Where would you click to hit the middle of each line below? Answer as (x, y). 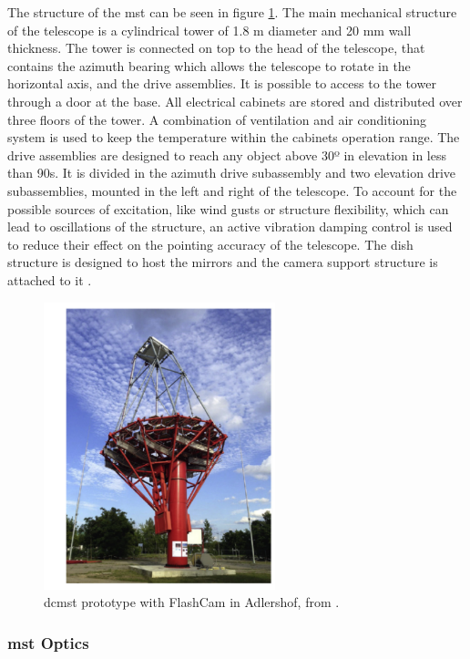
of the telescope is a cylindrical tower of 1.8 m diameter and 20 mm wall (209, 30)
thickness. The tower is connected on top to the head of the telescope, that (216, 48)
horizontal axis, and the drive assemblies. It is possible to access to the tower (222, 83)
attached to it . (50, 279)
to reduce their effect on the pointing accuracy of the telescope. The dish (210, 244)
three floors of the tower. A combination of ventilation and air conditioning (217, 119)
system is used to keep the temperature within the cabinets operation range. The (234, 137)
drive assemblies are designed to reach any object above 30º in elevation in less (227, 154)
